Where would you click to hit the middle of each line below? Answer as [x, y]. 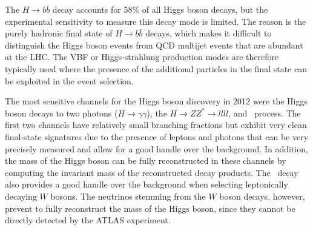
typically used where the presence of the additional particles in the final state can [156, 68]
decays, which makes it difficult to [209, 33]
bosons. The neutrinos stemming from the [128, 196]
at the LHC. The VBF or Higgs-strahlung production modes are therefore [142, 57]
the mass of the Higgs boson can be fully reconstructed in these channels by [146, 161]
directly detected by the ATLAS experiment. [88, 220]
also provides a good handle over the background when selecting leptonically [147, 184]
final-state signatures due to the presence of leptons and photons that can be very [157, 136]
